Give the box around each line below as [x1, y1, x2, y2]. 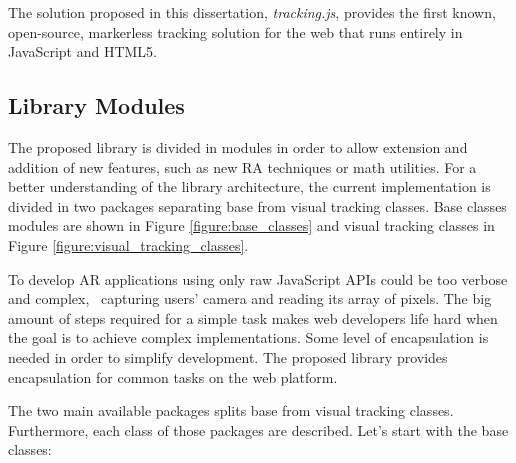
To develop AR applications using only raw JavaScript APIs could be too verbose [8, 268, 508, 289]
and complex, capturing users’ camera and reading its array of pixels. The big [8, 288, 492, 309]
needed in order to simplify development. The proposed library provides [8, 346, 448, 367]
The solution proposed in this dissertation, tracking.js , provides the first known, [8, 2, 496, 22]
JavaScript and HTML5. [8, 41, 158, 62]
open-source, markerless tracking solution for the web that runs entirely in [8, 21, 463, 42]
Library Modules [8, 90, 185, 121]
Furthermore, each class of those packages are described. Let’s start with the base [8, 419, 509, 440]
